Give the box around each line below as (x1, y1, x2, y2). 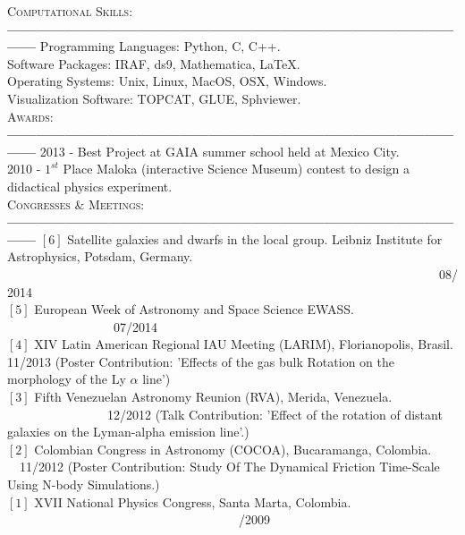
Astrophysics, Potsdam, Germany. (7, 247, 193, 266)
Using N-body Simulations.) (7, 475, 160, 494)
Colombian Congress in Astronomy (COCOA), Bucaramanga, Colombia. (34, 439, 432, 458)
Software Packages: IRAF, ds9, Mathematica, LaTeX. (7, 54, 300, 72)
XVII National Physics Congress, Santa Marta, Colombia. (34, 492, 351, 511)
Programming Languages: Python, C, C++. (39, 37, 281, 55)
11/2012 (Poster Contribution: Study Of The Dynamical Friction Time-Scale (19, 457, 440, 476)
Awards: (7, 106, 54, 125)
